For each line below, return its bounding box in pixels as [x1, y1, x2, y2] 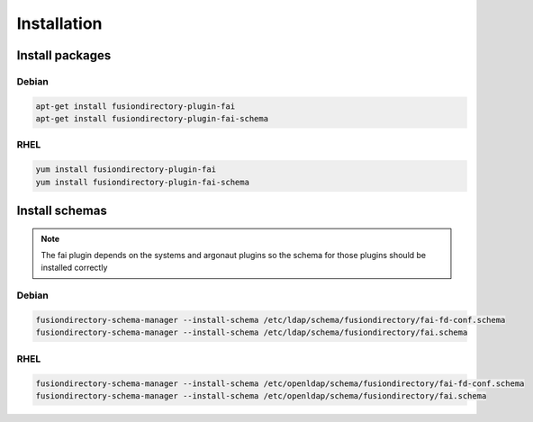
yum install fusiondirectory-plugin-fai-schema [35, 176, 249, 187]
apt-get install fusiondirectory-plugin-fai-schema [35, 113, 269, 124]
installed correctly [41, 262, 108, 274]
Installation [16, 13, 103, 33]
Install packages [16, 48, 112, 63]
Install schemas [16, 203, 107, 219]
